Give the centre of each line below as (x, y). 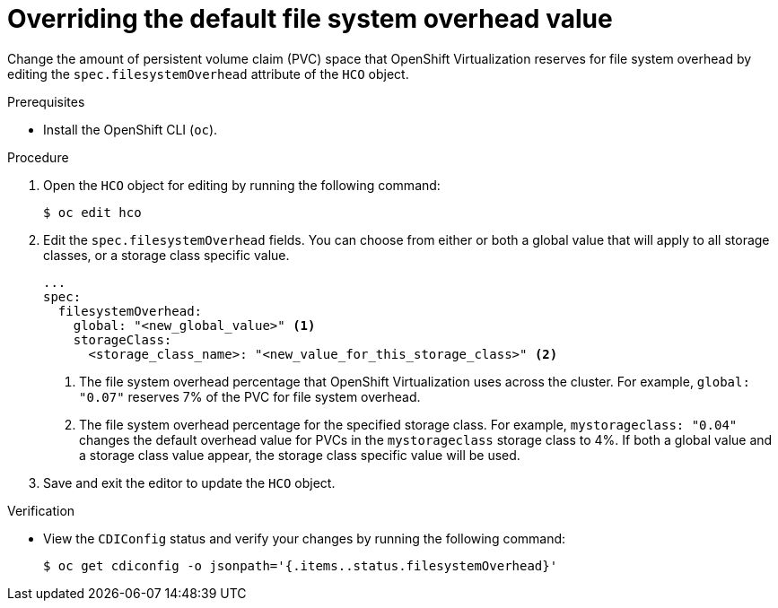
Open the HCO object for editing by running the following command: (242, 185)
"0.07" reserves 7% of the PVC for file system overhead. (250, 396)
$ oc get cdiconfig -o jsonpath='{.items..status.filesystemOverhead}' (301, 565)
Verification (41, 510)
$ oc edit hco (92, 212)
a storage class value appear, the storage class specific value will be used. (300, 455)
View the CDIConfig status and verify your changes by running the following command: (305, 538)
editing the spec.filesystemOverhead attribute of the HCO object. (208, 74)
